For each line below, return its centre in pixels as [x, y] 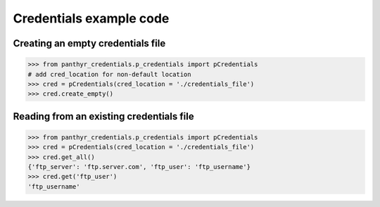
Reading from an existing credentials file [103, 116]
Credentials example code [91, 18]
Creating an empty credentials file [89, 43]
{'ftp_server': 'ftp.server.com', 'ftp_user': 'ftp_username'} [139, 167]
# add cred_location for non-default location [109, 74]
